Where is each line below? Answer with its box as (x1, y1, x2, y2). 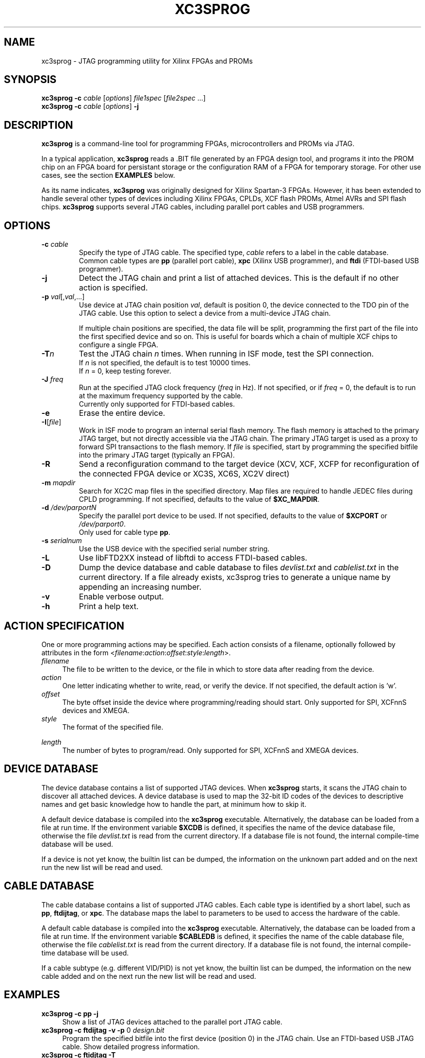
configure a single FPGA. (79, 341, 158, 349)
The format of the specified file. (62, 722, 163, 731)
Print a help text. (79, 601, 139, 612)
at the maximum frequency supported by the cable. (79, 392, 243, 400)
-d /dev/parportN (41, 503, 97, 512)
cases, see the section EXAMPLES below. (41, 171, 175, 180)
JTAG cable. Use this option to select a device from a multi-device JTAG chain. (79, 309, 331, 318)
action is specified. (79, 283, 148, 293)
